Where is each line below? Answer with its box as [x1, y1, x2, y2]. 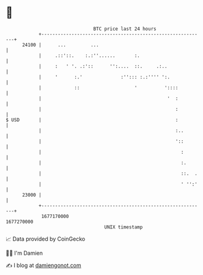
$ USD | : [6, 116, 179, 123]
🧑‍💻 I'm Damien [6, 249, 43, 257]
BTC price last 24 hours [93, 26, 157, 32]
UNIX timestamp [104, 224, 143, 230]
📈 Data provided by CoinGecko [6, 235, 86, 243]
